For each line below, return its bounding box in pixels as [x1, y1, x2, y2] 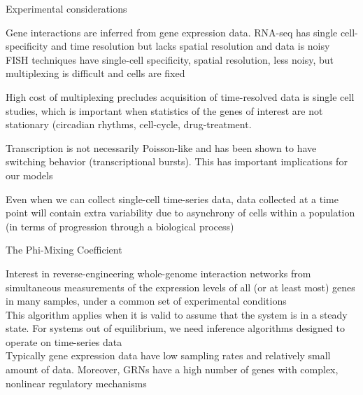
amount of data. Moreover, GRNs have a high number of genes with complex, [6, 362, 339, 377]
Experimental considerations [6, 1, 127, 15]
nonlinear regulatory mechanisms [6, 375, 147, 390]
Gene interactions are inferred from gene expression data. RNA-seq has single [6, 25, 338, 39]
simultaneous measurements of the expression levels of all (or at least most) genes [6, 279, 355, 294]
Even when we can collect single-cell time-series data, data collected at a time [6, 191, 339, 206]
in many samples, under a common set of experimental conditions [6, 293, 287, 308]
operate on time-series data [6, 334, 122, 349]
